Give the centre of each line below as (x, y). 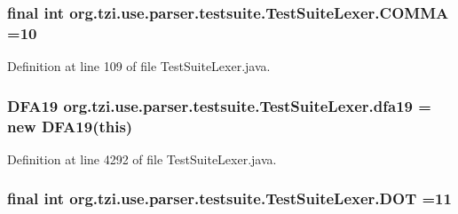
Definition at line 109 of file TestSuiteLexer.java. (139, 66)
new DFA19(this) (70, 126)
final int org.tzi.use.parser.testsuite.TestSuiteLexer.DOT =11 (229, 198)
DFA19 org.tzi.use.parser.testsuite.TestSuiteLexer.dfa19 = (219, 105)
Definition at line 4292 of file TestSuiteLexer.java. (142, 159)
